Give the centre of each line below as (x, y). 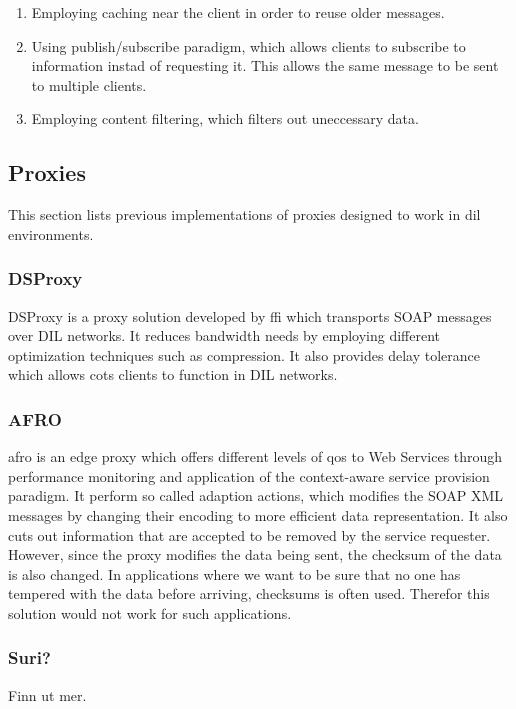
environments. (51, 233)
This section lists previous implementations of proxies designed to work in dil (244, 214)
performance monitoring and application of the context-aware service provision (249, 475)
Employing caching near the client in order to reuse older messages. (238, 12)
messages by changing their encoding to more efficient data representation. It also (258, 514)
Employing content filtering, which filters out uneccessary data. (225, 118)
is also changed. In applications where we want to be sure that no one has (234, 573)
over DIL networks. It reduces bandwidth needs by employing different (224, 335)
